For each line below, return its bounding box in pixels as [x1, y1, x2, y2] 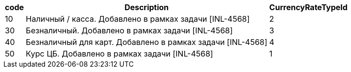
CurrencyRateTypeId [269, 2, 348, 12]
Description [124, 2, 169, 12]
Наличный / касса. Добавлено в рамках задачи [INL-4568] [25, 14, 250, 24]
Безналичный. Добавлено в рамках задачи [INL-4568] [25, 26, 233, 35]
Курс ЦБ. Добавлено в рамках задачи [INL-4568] [25, 49, 213, 58]
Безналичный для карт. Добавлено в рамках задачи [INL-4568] [25, 37, 267, 47]
